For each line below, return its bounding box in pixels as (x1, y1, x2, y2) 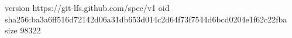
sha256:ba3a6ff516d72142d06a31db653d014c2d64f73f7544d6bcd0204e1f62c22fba (5, 13, 287, 25)
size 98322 (5, 24, 41, 36)
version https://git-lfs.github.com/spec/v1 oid (5, 2, 170, 13)
